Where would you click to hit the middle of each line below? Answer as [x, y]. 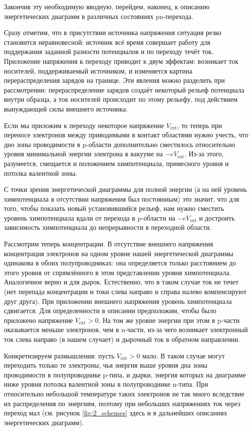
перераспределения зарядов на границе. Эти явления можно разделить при [115, 80]
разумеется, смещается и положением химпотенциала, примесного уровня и [117, 163]
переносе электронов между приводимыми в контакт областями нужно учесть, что [126, 135]
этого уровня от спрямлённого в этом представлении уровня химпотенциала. [117, 272]
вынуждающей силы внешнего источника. [66, 108]
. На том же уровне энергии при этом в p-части [169, 320]
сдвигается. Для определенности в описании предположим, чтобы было [110, 310]
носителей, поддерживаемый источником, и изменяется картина [98, 70]
